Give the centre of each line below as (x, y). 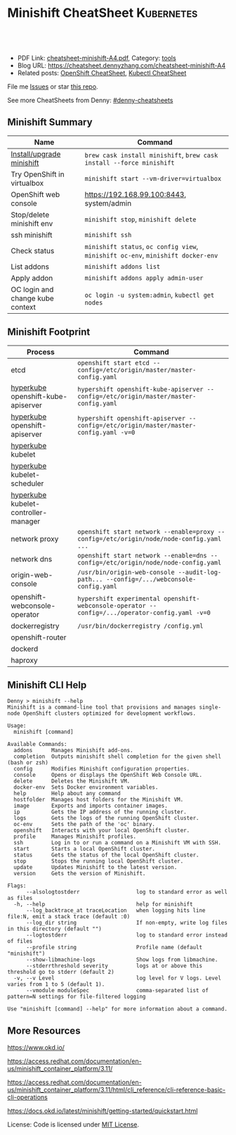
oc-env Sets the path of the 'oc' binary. (85, 825)
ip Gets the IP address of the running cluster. (100, 812)
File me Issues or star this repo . (53, 87)
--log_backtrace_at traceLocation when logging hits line (116, 911)
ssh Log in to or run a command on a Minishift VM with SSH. (117, 843)
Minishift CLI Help (47, 685)
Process (41, 352)
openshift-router (39, 637)
